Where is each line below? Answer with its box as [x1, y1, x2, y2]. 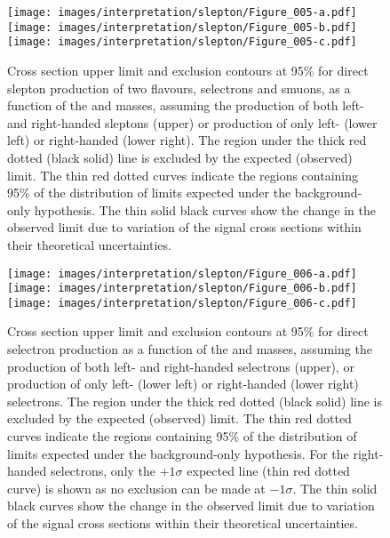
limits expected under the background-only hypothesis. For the [7, 444, 349, 462]
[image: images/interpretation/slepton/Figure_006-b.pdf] [7, 282, 357, 295]
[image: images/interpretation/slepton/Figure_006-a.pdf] [7, 267, 357, 280]
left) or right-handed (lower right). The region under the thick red [7, 131, 367, 149]
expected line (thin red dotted [187, 462, 350, 480]
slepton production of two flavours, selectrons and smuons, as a [7, 78, 351, 97]
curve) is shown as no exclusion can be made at [7, 478, 266, 497]
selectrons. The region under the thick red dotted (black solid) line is [7, 391, 383, 410]
